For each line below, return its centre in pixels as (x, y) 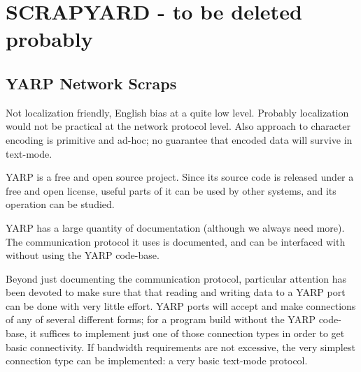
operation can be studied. (60, 204)
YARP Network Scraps (91, 83)
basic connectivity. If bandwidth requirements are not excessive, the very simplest (180, 347)
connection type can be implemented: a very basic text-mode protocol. (157, 360)
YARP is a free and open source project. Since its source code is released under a (180, 177)
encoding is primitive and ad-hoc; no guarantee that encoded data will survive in (179, 139)
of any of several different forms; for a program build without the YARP (161, 319)
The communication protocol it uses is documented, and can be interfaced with (176, 241)
